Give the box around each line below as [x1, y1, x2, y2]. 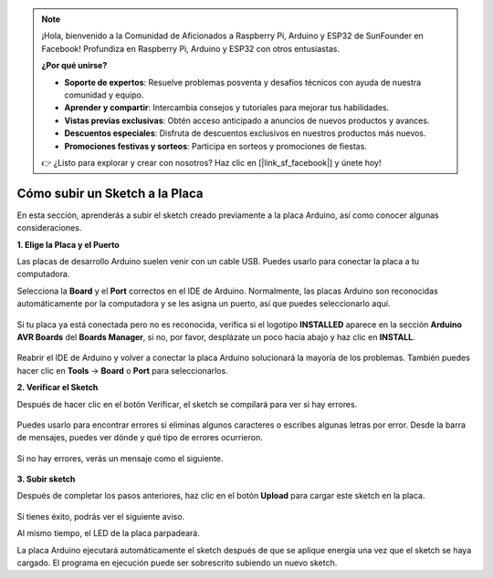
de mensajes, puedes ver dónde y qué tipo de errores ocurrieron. [16, 432, 264, 443]
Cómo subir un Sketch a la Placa [16, 185, 204, 201]
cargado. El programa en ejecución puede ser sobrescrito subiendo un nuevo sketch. [16, 557, 338, 569]
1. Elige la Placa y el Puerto [16, 239, 121, 250]
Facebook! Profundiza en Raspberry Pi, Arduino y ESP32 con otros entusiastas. [41, 43, 340, 54]
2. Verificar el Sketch [16, 382, 99, 393]
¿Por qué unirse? [41, 60, 108, 71]
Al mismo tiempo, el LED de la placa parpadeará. [16, 528, 200, 539]
